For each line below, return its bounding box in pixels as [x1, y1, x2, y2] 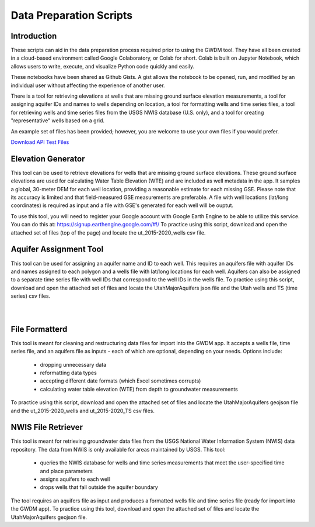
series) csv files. [10, 292, 51, 299]
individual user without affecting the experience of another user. [10, 82, 166, 89]
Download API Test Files [10, 138, 69, 146]
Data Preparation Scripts [10, 9, 133, 22]
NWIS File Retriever [10, 422, 83, 432]
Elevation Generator [10, 154, 85, 164]
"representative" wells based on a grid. [10, 117, 105, 124]
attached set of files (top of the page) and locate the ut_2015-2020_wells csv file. [10, 229, 206, 236]
